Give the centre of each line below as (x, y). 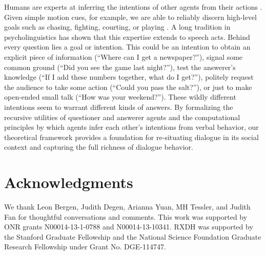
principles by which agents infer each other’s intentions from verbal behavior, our (131, 127)
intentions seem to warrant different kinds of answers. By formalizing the (119, 107)
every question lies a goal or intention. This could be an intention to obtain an (127, 47)
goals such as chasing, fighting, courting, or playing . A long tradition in (117, 27)
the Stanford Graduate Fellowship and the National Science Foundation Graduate (133, 236)
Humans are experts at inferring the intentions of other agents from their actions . (133, 7)
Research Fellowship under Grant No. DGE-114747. (85, 247)
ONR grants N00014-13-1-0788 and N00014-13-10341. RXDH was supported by (129, 227)
